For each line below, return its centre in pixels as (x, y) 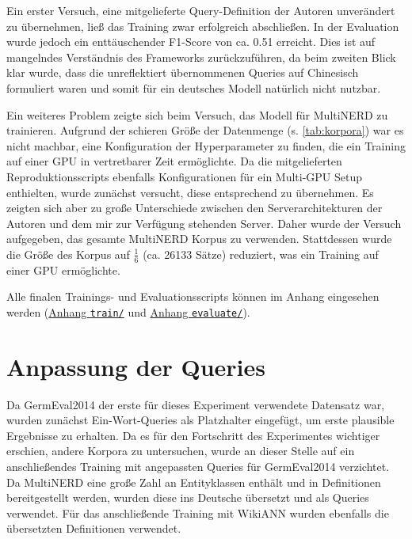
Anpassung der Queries (136, 366)
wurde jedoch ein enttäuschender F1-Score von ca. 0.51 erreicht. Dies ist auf (191, 42)
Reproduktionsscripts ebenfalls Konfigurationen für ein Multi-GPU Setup (185, 176)
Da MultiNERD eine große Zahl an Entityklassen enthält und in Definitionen (194, 482)
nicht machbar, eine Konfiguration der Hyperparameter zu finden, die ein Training (206, 145)
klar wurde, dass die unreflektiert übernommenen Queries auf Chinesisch (183, 72)
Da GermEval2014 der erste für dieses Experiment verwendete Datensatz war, (196, 404)
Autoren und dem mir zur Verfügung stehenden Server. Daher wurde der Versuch (204, 223)
